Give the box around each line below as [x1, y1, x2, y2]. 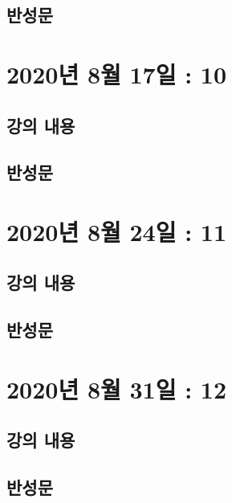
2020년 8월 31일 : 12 [6, 372, 227, 405]
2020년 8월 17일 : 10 [6, 57, 227, 90]
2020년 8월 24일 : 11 [6, 215, 227, 247]
